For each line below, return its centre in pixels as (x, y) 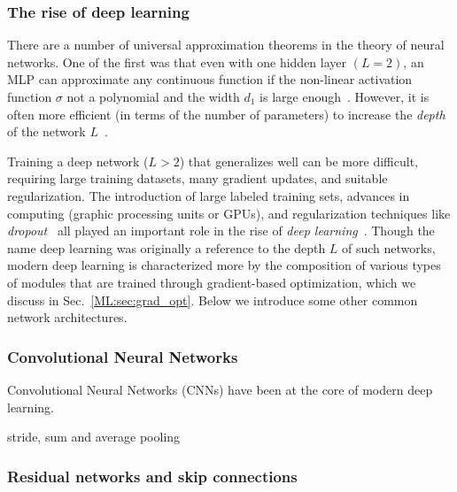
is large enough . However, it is (345, 96)
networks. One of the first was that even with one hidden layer (177, 61)
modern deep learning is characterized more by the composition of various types (224, 265)
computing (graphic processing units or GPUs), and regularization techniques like (229, 213)
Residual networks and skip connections (152, 476)
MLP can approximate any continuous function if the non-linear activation (210, 79)
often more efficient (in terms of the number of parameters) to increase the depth (226, 114)
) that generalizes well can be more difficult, (298, 161)
